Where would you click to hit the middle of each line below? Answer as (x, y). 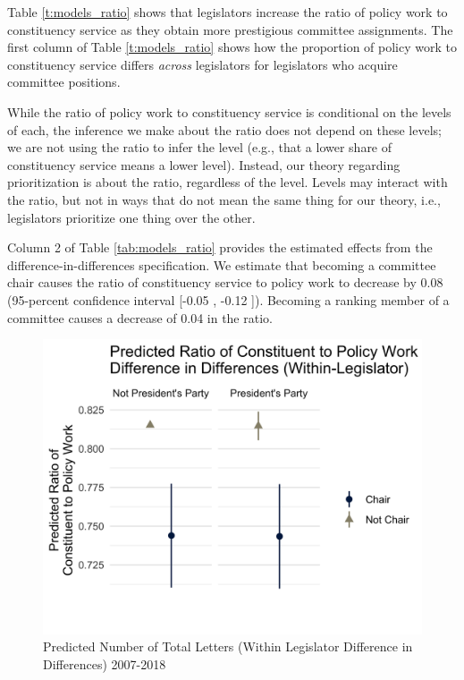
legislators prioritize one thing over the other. (131, 217)
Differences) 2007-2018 (105, 663)
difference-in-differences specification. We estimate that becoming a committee (222, 264)
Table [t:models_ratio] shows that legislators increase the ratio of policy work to (228, 12)
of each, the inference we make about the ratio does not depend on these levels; (224, 129)
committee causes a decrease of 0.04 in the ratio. (140, 317)
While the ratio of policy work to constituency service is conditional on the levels (229, 111)
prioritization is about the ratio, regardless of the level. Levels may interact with (228, 182)
